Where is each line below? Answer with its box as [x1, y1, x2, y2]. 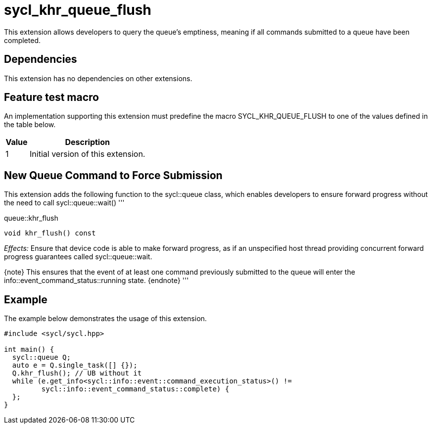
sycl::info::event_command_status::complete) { [41, 385, 230, 393]
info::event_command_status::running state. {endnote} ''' [4, 276, 189, 285]
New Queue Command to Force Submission [4, 169, 223, 182]
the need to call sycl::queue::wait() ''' [4, 198, 125, 207]
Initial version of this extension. [30, 149, 145, 159]
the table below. [4, 120, 56, 129]
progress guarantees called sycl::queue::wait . [4, 252, 152, 261]
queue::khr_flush [4, 214, 58, 223]
